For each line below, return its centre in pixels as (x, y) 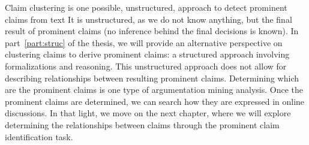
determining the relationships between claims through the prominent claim (142, 124)
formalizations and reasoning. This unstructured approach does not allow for (146, 66)
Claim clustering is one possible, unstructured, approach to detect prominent (146, 7)
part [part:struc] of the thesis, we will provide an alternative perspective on (144, 42)
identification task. (39, 136)
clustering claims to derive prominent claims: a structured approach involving (147, 54)
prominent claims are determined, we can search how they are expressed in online (155, 101)
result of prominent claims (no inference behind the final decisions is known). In (152, 31)
